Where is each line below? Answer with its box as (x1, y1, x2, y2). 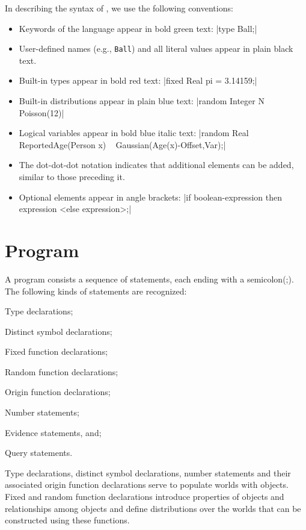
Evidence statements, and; (5, 426, 102, 438)
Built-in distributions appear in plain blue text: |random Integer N (19, 95, 265, 107)
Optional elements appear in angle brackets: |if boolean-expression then (19, 190, 282, 203)
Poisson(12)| (19, 106, 64, 119)
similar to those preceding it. (19, 170, 125, 182)
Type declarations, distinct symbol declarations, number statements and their (5, 466, 291, 479)
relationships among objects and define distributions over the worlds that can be (5, 502, 301, 514)
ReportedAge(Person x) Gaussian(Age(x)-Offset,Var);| (19, 138, 226, 151)
